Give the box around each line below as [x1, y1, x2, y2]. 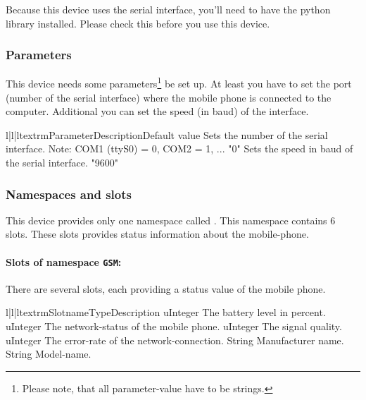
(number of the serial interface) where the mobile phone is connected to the [6, 90, 332, 104]
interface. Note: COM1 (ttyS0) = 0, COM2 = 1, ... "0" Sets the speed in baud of [6, 141, 353, 156]
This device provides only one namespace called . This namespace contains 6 [6, 212, 336, 227]
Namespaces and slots [6, 185, 132, 202]
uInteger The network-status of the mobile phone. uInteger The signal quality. [6, 319, 342, 334]
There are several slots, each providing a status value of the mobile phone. [6, 281, 326, 296]
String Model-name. [6, 346, 91, 361]
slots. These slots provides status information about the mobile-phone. [6, 226, 309, 241]
